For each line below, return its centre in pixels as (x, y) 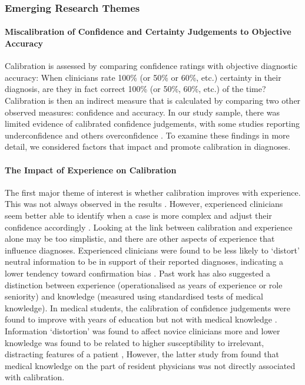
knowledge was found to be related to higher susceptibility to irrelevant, (135, 342)
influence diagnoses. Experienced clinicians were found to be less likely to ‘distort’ (152, 250)
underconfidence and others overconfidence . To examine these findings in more (147, 135)
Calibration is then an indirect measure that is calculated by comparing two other (153, 101)
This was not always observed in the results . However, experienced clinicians (144, 204)
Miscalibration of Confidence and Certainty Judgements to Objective (148, 32)
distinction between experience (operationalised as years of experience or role (144, 284)
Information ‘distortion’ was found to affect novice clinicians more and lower (142, 330)
